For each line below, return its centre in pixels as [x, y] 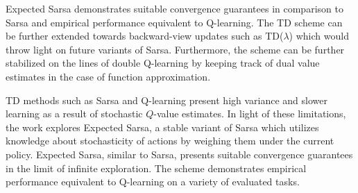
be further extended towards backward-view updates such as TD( [145, 36]
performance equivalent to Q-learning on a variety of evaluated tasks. [153, 182]
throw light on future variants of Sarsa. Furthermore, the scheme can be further [175, 49]
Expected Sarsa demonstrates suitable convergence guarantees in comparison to [174, 8]
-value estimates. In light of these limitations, [250, 114]
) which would [319, 36]
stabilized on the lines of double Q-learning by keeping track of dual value [163, 63]
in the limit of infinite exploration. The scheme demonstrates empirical [156, 168]
